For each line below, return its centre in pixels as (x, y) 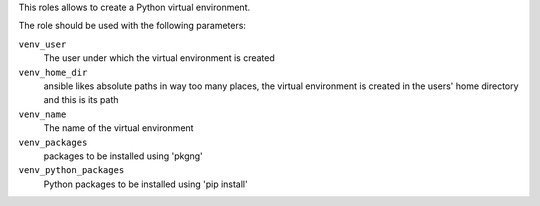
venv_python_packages (71, 170)
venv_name (42, 114)
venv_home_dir (53, 72)
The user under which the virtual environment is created (159, 58)
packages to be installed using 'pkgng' (123, 156)
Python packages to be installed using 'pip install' (146, 184)
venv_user (42, 44)
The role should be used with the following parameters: (132, 26)
